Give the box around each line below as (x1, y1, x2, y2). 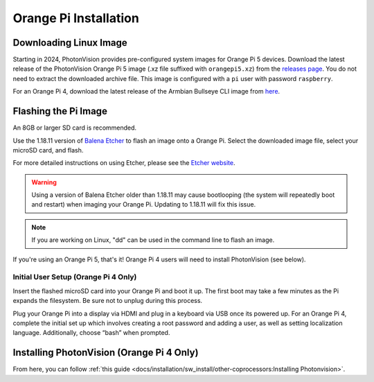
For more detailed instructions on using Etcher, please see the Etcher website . (12, 159, 235, 167)
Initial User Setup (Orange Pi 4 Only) (12, 272, 137, 282)
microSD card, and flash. (12, 146, 84, 154)
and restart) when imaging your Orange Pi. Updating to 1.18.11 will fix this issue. (31, 200, 256, 209)
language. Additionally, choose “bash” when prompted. (12, 329, 170, 337)
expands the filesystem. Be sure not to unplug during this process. (12, 297, 203, 305)
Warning (31, 177, 57, 186)
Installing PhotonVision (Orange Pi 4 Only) (12, 347, 199, 358)
